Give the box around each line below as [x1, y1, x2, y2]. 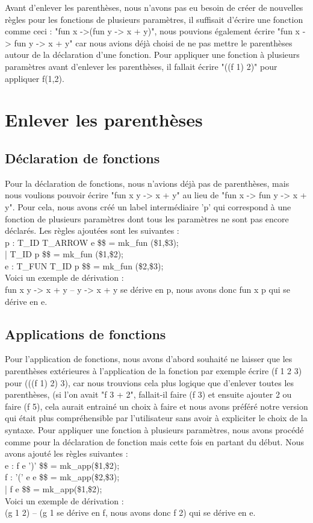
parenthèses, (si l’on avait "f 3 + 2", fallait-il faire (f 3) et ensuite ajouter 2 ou [5, 388, 292, 401]
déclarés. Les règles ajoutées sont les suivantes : [5, 224, 179, 237]
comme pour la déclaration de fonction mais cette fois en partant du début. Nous [5, 435, 304, 448]
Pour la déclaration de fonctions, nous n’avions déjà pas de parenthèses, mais [5, 177, 290, 189]
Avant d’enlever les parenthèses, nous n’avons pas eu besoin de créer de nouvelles [5, 1, 303, 13]
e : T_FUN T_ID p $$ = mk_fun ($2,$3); [5, 259, 164, 272]
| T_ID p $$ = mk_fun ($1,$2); [5, 248, 123, 260]
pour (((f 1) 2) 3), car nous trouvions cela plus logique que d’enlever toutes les [5, 376, 294, 389]
